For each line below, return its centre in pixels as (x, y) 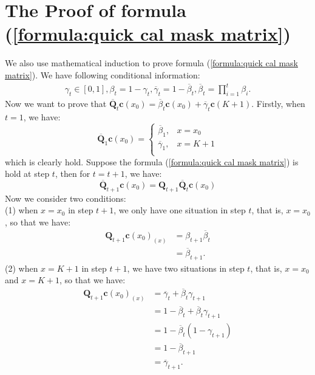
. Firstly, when (278, 103)
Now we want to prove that (56, 103)
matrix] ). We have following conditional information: (103, 74)
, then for (73, 174)
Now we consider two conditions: (66, 198)
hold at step (27, 174)
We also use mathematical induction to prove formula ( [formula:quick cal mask (151, 63)
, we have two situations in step (186, 268)
